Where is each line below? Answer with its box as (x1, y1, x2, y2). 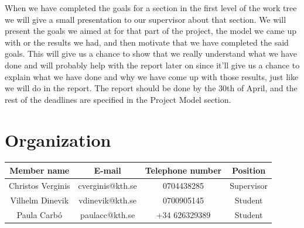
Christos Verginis (9, 179, 70, 191)
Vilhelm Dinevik (10, 194, 69, 206)
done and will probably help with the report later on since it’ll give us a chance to (5, 58, 300, 71)
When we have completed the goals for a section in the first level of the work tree (5, 2, 297, 13)
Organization (5, 127, 111, 151)
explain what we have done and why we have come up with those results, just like (5, 70, 299, 82)
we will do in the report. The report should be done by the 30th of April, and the (5, 82, 298, 94)
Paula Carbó (16, 208, 62, 220)
